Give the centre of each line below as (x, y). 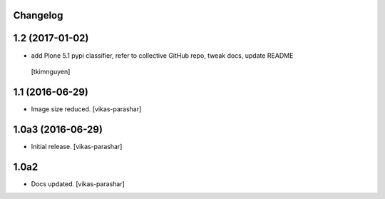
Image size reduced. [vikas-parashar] (86, 109)
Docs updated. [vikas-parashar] (78, 184)
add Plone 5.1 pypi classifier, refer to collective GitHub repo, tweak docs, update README (162, 55)
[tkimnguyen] (51, 71)
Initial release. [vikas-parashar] (77, 146)
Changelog (38, 15)
